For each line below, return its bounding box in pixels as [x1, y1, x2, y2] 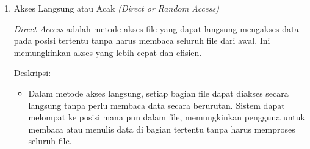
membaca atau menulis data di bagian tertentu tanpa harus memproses [28, 122, 295, 135]
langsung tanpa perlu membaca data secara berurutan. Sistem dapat [28, 99, 285, 111]
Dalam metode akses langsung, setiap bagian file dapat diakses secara [28, 86, 289, 99]
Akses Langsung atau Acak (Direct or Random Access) [13, 2, 219, 14]
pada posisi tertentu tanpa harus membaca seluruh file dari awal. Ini [13, 34, 270, 47]
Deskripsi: [13, 66, 51, 79]
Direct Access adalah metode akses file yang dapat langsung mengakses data [13, 22, 299, 35]
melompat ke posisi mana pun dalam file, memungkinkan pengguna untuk [28, 111, 305, 123]
